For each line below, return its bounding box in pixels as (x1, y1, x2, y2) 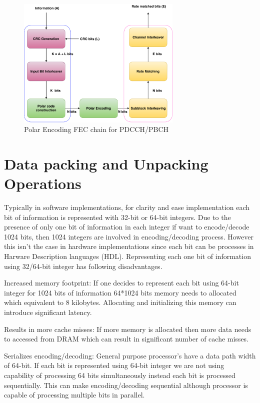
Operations (4, 173, 81, 193)
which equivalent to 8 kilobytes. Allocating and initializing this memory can (4, 297, 236, 307)
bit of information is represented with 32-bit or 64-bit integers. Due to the (4, 211, 231, 222)
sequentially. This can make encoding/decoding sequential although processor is (4, 379, 248, 390)
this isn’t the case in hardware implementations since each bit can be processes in (4, 241, 254, 251)
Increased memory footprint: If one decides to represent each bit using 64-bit (4, 277, 239, 288)
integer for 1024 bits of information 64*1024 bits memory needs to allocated (4, 287, 236, 297)
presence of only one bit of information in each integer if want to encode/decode (4, 221, 249, 232)
